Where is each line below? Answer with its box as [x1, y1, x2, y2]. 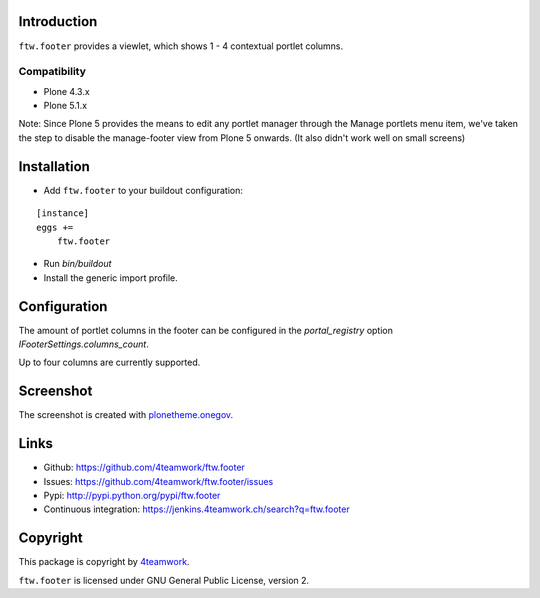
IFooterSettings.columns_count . [18, 338, 149, 350]
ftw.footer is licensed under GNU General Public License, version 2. [18, 574, 310, 586]
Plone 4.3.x [43, 85, 90, 97]
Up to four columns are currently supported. [18, 356, 201, 369]
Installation [18, 158, 90, 175]
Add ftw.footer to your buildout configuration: [43, 184, 244, 196]
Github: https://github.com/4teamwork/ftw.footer [43, 461, 245, 474]
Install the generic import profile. [43, 271, 179, 284]
